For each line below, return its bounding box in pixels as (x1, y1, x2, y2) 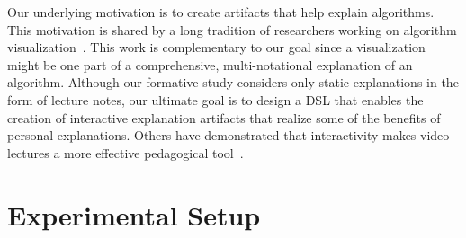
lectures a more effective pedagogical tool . (7, 143, 244, 162)
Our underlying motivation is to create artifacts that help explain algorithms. (7, 3, 435, 21)
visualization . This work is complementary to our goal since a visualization (7, 38, 426, 57)
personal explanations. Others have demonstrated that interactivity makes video (7, 126, 450, 145)
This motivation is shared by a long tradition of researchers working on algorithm (7, 20, 457, 39)
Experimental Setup (7, 196, 261, 233)
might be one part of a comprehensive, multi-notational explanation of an (7, 55, 413, 74)
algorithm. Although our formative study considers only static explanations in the (7, 73, 459, 92)
